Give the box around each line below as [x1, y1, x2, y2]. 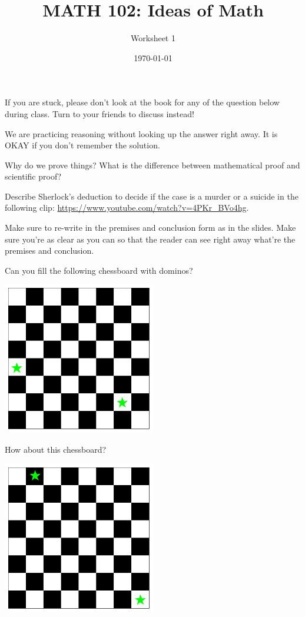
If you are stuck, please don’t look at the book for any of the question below [5, 96, 280, 108]
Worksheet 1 [131, 32, 175, 44]
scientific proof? [5, 170, 62, 183]
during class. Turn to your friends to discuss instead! [5, 107, 194, 120]
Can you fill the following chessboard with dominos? [5, 264, 193, 276]
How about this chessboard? [5, 443, 107, 456]
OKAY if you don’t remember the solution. [5, 139, 160, 151]
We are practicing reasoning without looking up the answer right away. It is [5, 127, 278, 140]
